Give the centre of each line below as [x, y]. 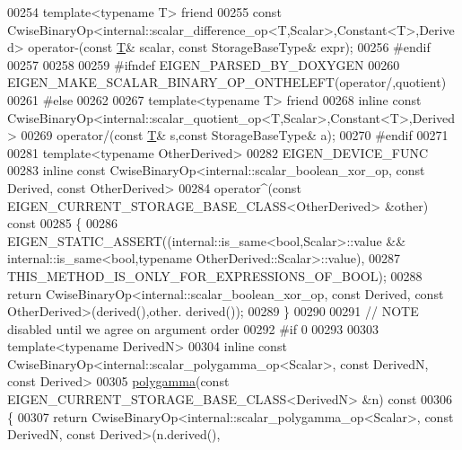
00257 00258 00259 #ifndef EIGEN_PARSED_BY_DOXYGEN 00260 [204, 64]
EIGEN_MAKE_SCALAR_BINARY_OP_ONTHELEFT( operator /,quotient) [227, 82]
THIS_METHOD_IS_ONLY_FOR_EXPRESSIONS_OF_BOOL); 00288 [215, 275]
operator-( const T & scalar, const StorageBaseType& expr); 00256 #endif [229, 47]
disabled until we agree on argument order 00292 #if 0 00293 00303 [193, 328]
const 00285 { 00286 [62, 223]
